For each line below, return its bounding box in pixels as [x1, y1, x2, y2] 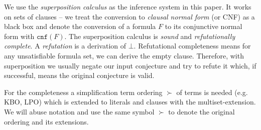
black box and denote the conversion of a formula [4, 21, 156, 31]
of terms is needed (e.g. [176, 86, 248, 97]
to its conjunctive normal [165, 21, 242, 31]
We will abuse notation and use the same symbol [4, 106, 155, 116]
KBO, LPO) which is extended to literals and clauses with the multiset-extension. [4, 96, 256, 107]
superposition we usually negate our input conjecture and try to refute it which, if [4, 60, 256, 70]
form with [4, 30, 35, 41]
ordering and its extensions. [4, 116, 89, 126]
